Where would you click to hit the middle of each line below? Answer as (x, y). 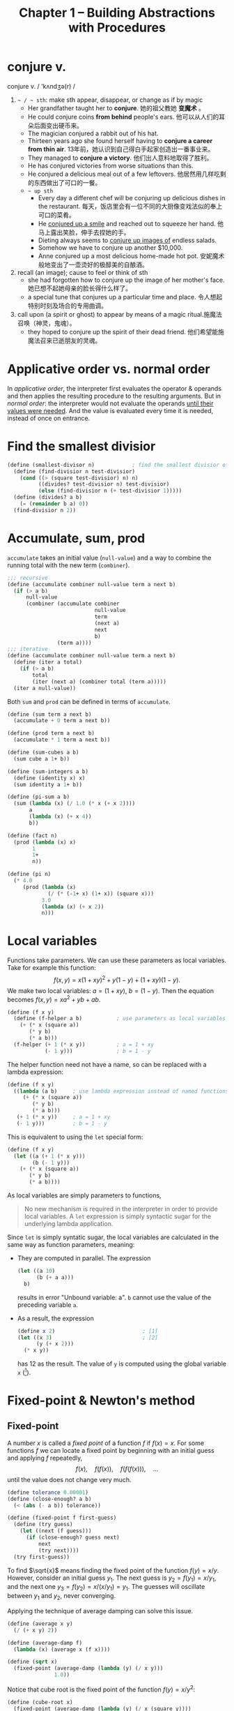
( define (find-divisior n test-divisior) (75, 471)
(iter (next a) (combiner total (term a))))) (100, 682)
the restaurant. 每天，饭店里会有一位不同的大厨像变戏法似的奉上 (130, 206)
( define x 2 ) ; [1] (87, 1331)
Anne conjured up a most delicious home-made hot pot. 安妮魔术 (131, 255)
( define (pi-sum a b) (39, 797)
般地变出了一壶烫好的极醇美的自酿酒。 (93, 264)
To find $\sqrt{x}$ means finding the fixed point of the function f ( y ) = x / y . (113, 1570)
